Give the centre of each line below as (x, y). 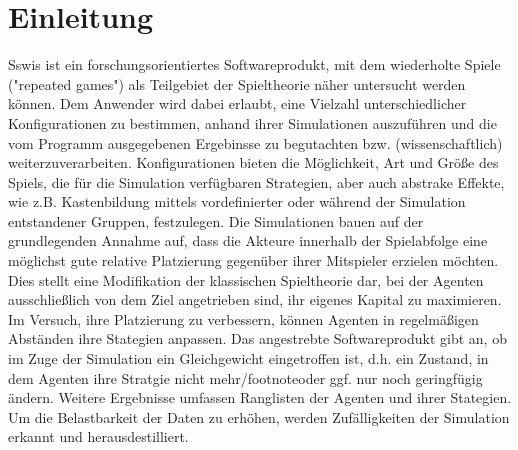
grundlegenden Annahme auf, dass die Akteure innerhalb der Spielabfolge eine (248, 240)
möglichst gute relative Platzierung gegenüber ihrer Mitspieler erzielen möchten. (253, 260)
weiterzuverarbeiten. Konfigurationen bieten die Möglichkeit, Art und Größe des (253, 162)
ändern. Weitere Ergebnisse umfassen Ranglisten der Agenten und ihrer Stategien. (260, 397)
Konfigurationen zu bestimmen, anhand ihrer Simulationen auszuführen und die (252, 122)
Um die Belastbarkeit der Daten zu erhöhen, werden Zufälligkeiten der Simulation (259, 416)
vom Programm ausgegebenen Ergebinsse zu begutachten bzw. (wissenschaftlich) (255, 142)
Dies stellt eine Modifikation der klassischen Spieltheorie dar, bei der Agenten (246, 279)
